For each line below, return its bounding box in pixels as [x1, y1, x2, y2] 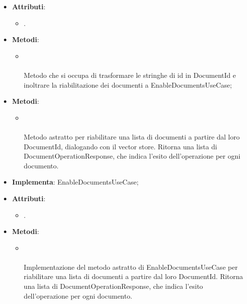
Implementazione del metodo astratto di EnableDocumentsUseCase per [24, 261, 238, 272]
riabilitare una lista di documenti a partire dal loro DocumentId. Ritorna [24, 271, 243, 281]
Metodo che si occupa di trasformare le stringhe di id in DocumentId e [24, 70, 236, 80]
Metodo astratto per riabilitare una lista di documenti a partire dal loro [24, 131, 240, 141]
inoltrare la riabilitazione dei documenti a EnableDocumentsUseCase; [24, 79, 232, 90]
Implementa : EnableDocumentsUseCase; [12, 177, 139, 187]
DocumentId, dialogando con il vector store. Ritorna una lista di [24, 141, 217, 151]
